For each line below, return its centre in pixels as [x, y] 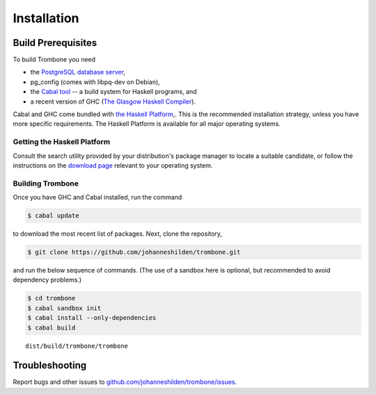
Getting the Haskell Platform [62, 142]
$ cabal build [52, 328]
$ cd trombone [52, 298]
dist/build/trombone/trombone [77, 346]
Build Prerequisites [55, 43]
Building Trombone [46, 183]
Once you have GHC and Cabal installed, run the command [97, 197]
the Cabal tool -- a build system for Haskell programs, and [114, 92]
